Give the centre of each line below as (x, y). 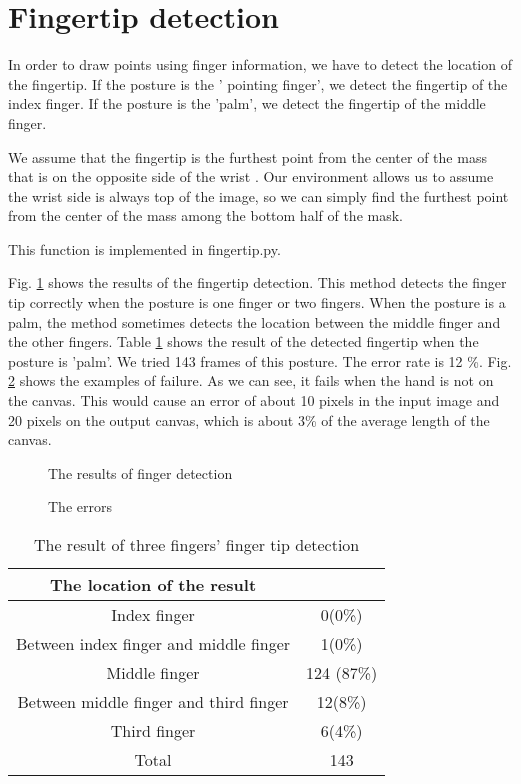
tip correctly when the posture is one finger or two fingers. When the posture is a (257, 302)
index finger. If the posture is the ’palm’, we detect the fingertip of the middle (247, 103)
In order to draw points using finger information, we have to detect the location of (260, 64)
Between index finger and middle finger (153, 643)
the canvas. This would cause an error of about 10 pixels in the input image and (254, 400)
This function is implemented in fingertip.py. (144, 248)
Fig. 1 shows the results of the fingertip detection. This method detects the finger (257, 282)
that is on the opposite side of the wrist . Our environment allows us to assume (251, 176)
